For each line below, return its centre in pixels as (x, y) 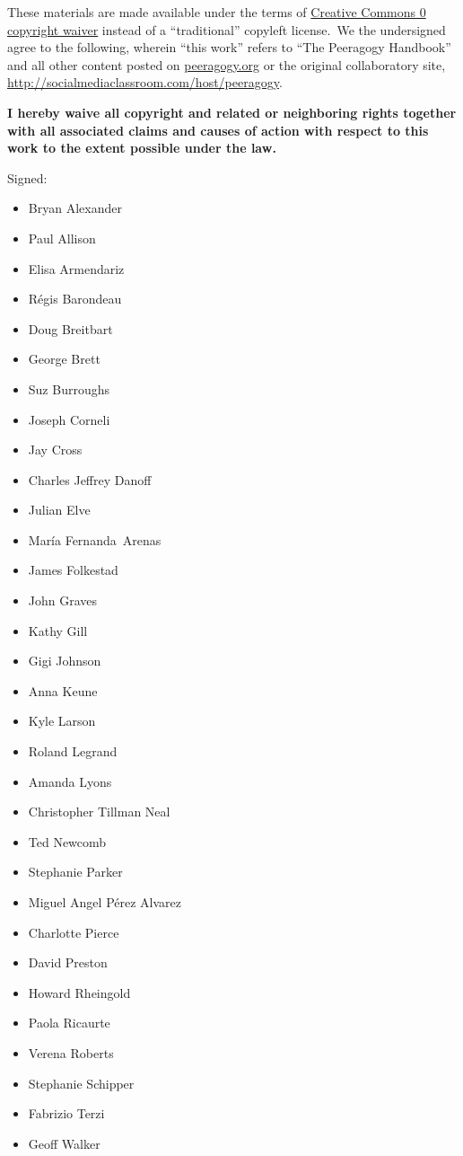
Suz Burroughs (69, 388)
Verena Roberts (71, 1052)
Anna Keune (63, 690)
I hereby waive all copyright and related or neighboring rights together (232, 112)
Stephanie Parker (75, 872)
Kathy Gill (58, 630)
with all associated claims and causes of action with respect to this (218, 130)
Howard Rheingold (79, 992)
